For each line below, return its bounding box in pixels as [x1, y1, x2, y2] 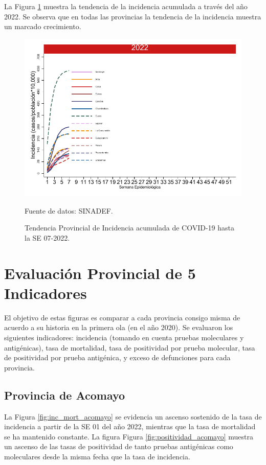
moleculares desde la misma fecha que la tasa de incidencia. [4, 451, 190, 461]
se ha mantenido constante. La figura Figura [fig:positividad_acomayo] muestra [4, 431, 253, 441]
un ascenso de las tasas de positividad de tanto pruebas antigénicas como [4, 441, 233, 452]
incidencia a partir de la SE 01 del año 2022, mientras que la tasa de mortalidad [4, 421, 256, 432]
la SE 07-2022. [25, 232, 70, 243]
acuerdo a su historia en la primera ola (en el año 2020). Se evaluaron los [4, 322, 233, 333]
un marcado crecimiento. [4, 21, 81, 32]
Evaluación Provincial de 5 [4, 262, 196, 283]
